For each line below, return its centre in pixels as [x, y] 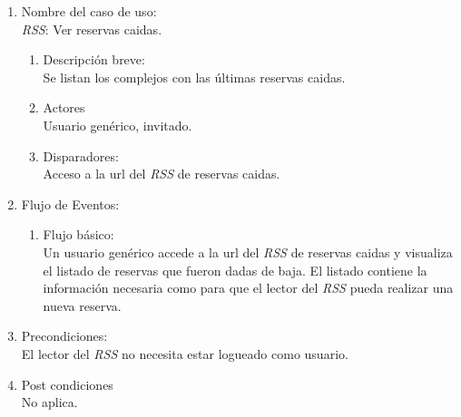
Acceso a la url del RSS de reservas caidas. [162, 174]
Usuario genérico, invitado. [118, 125]
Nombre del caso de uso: [89, 11]
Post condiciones [67, 384]
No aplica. [49, 402]
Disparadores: [81, 155]
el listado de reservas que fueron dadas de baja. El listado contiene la [235, 270]
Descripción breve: [94, 59]
